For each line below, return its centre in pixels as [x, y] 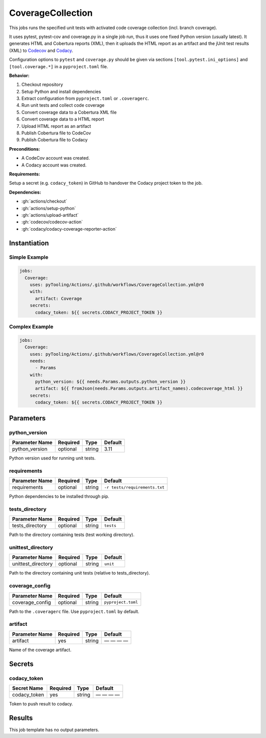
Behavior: [19, 75]
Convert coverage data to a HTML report [63, 119]
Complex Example [31, 327]
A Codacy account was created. [54, 165]
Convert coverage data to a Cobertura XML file [69, 112]
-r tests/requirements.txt [134, 487]
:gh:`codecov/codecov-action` [52, 222]
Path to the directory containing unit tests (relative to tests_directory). [80, 573]
